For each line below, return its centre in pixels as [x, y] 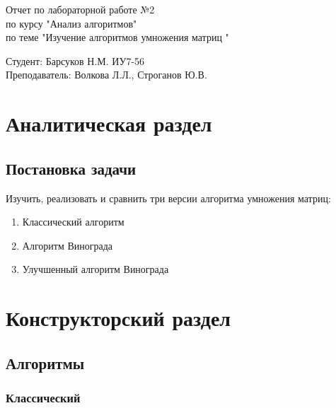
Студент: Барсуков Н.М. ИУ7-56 [75, 60]
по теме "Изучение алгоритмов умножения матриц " [117, 37]
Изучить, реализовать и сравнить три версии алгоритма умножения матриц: [168, 198]
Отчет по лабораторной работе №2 [80, 9]
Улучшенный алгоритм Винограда [95, 269]
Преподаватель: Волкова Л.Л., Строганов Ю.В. [106, 75]
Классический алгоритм [73, 222]
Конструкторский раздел [118, 318]
